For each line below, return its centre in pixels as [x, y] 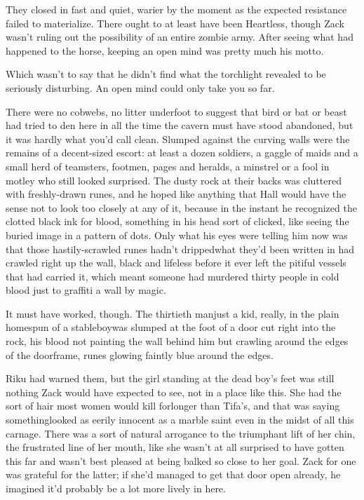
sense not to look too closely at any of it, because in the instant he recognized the [181, 207]
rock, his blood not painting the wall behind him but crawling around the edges [177, 341]
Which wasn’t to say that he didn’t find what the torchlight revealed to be [166, 74]
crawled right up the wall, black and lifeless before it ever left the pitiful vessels [176, 263]
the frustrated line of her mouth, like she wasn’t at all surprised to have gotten [175, 447]
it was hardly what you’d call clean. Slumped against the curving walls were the [178, 138]
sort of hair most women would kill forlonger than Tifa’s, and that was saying [173, 406]
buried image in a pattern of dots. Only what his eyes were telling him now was [177, 235]
